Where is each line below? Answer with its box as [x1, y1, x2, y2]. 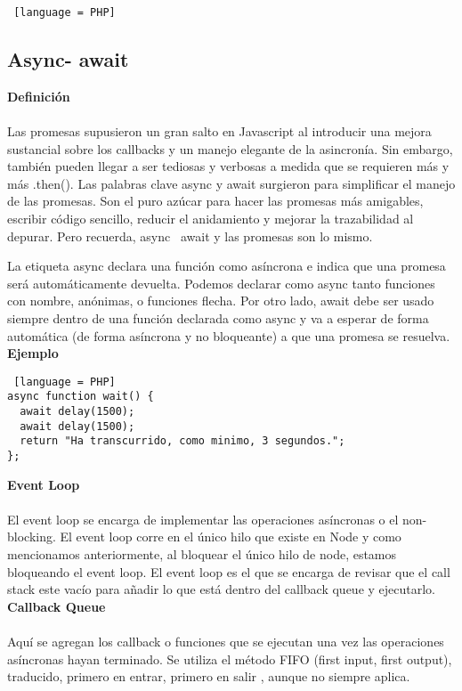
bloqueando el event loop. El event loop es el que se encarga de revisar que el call [7, 562, 450, 581]
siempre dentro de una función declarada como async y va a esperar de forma [7, 308, 429, 327]
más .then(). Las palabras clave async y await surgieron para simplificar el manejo [7, 174, 456, 192]
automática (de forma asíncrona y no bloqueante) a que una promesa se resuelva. [7, 326, 450, 345]
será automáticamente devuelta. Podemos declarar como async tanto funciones [7, 273, 435, 292]
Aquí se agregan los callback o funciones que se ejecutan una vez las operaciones [7, 632, 444, 651]
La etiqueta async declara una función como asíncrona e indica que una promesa [7, 256, 446, 275]
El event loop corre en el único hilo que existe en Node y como [60, 527, 401, 546]
